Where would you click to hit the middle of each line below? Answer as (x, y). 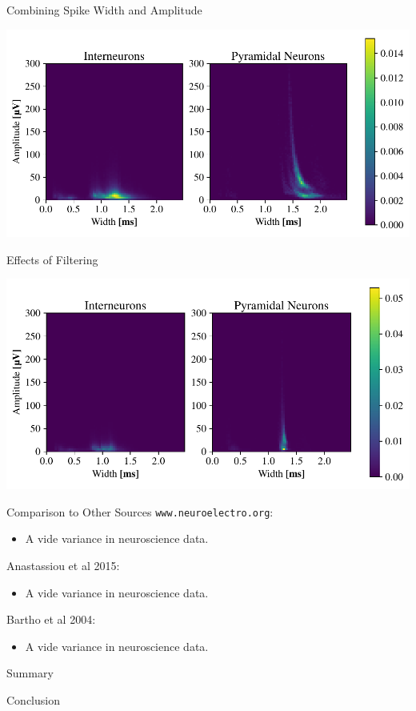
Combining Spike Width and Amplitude (104, 10)
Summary (30, 673)
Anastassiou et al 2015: (63, 565)
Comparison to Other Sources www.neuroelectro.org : (140, 511)
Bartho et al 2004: (51, 619)
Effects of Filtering (52, 259)
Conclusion (33, 699)
